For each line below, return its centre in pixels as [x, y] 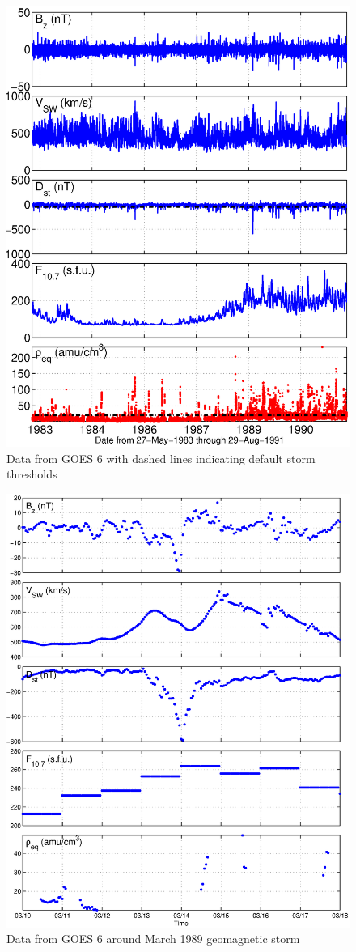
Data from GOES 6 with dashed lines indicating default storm [161, 458]
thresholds [32, 474]
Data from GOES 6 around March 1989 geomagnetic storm [153, 939]
